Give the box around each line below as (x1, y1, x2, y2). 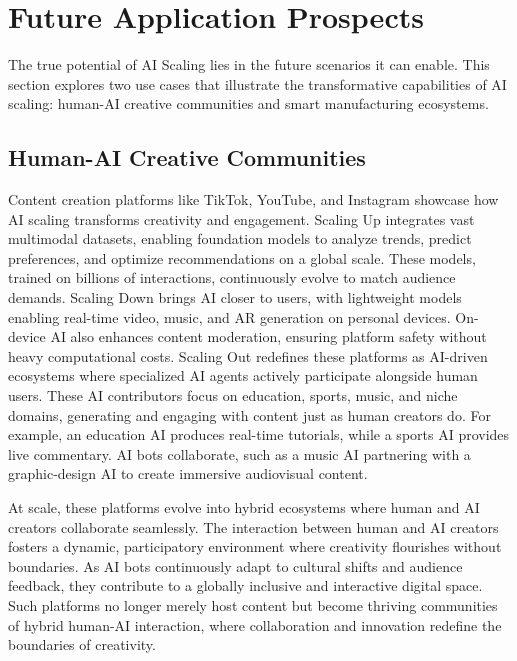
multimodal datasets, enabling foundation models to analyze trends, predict (8, 228, 472, 249)
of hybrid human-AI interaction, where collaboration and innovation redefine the (8, 614, 502, 635)
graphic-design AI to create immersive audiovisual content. (8, 463, 368, 484)
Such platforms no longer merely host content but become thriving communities (8, 594, 498, 615)
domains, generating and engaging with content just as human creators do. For (8, 404, 491, 425)
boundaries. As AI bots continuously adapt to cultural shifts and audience (8, 555, 463, 576)
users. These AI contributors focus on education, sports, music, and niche (8, 385, 458, 406)
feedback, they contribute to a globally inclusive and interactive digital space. (8, 575, 483, 596)
